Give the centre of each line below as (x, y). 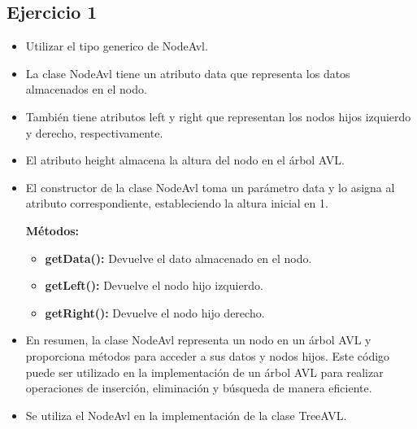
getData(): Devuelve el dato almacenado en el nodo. (178, 258)
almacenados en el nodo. (86, 89)
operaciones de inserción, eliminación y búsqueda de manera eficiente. (199, 388)
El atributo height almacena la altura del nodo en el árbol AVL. (185, 160)
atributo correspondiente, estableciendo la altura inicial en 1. (177, 203)
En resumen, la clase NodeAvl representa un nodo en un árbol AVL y (198, 340)
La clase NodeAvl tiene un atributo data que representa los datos (188, 73)
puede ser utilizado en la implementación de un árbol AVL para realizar (204, 372)
